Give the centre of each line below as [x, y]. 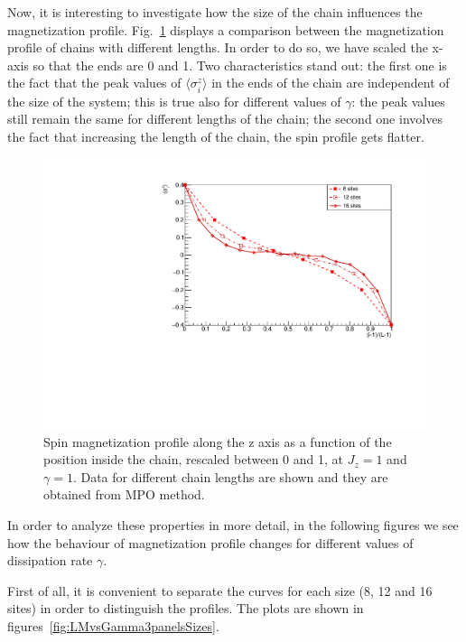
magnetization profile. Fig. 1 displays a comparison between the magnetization [226, 29]
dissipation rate [50, 560]
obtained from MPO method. [124, 494]
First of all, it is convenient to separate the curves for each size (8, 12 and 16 [220, 590]
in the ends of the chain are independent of [331, 83]
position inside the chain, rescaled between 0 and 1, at [193, 459]
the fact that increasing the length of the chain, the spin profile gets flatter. [216, 136]
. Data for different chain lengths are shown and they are [230, 476]
